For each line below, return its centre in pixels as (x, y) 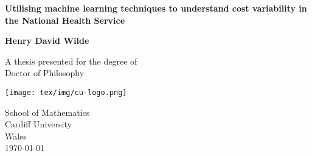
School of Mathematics (47, 112)
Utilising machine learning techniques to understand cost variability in (156, 8)
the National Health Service (65, 20)
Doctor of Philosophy (45, 73)
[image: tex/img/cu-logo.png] (66, 92)
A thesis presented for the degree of (71, 61)
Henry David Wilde (47, 41)
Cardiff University (38, 124)
